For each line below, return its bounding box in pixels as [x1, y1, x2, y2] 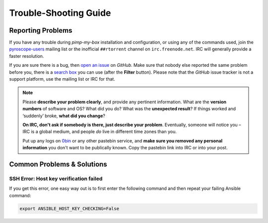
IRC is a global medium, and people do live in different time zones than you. [22, 129, 177, 134]
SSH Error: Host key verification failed [9, 175, 103, 182]
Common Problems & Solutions [9, 160, 108, 168]
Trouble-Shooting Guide [9, 7, 111, 18]
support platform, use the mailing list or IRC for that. [9, 76, 115, 82]
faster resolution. [9, 53, 44, 59]
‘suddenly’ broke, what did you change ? [22, 113, 105, 119]
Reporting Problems [9, 26, 72, 35]
